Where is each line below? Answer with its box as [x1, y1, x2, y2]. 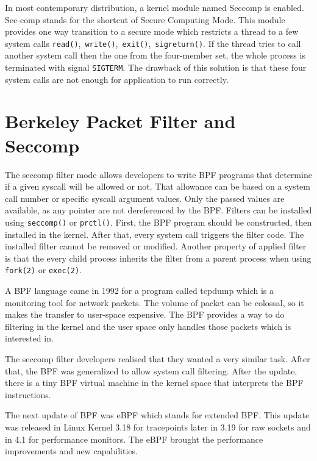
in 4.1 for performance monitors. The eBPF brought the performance [5, 432, 263, 445]
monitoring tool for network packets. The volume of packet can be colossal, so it [5, 296, 304, 309]
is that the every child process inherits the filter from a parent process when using [5, 251, 312, 264]
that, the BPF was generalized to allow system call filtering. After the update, [5, 364, 297, 377]
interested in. [5, 332, 54, 345]
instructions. [5, 388, 51, 401]
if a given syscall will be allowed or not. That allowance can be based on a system [5, 180, 310, 193]
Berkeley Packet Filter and [5, 109, 236, 134]
